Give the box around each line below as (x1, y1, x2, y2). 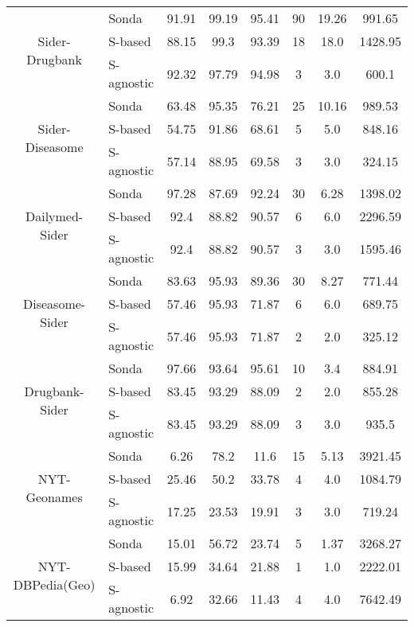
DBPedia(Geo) (13, 575, 96, 594)
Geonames (25, 488, 83, 506)
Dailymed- (25, 207, 84, 225)
